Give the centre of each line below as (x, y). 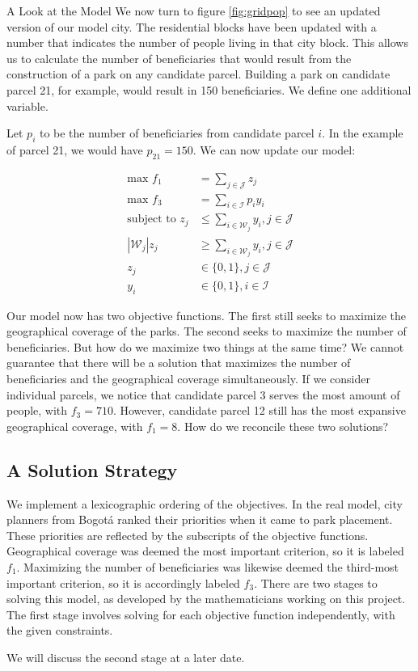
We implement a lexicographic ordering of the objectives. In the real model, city (205, 503)
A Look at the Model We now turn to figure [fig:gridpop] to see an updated (194, 11)
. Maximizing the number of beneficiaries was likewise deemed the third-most (208, 566)
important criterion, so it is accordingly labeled (123, 582)
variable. (27, 106)
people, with (37, 410)
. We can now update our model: (274, 149)
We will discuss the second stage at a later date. (126, 657)
